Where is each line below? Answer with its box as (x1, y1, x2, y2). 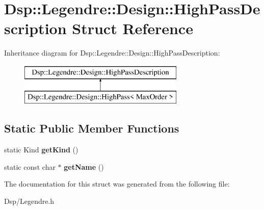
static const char (4, 161, 56, 172)
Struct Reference (72, 18, 193, 39)
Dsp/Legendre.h (4, 196, 55, 206)
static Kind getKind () (4, 144, 78, 155)
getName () (64, 161, 104, 172)
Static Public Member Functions (4, 120, 179, 136)
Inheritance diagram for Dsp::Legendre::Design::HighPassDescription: (4, 47, 220, 58)
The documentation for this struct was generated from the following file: (4, 178, 230, 189)
